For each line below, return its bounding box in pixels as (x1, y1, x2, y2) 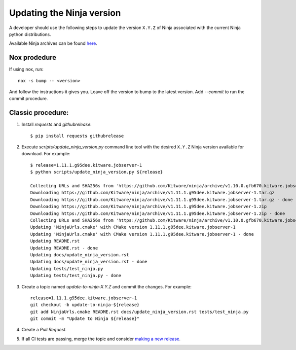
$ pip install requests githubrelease (30, 133, 124, 139)
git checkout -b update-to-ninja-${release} (30, 302, 140, 308)
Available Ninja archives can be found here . (9, 40, 97, 46)
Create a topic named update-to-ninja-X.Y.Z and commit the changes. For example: (21, 283, 192, 289)
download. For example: (21, 151, 71, 157)
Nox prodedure (9, 53, 57, 62)
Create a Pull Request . (21, 327, 67, 333)
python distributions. (9, 31, 51, 37)
